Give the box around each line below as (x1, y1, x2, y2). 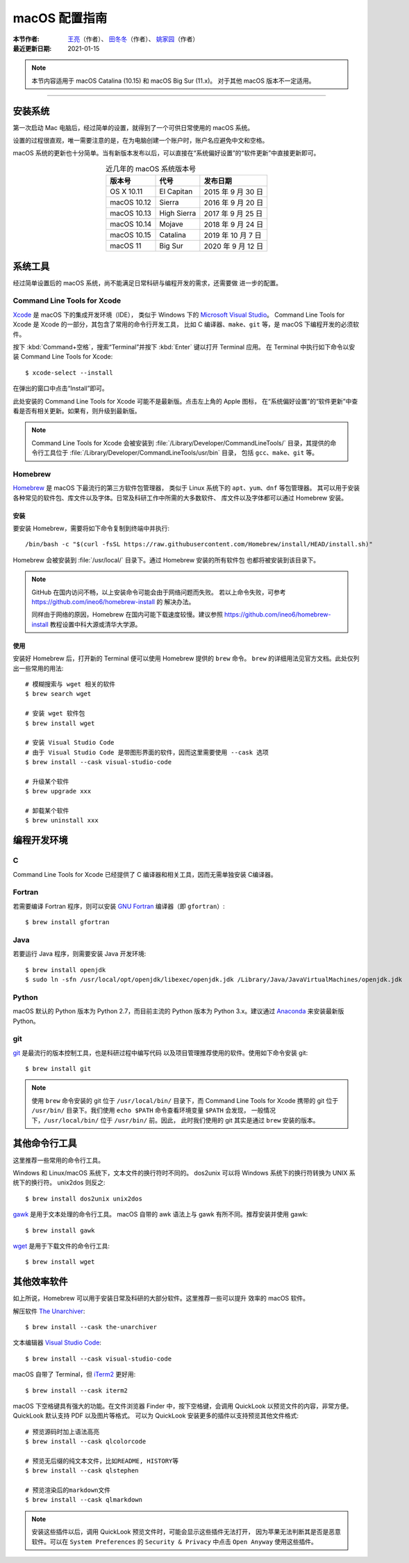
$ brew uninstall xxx (25, 816, 99, 825)
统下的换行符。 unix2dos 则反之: (12, 1178, 106, 1187)
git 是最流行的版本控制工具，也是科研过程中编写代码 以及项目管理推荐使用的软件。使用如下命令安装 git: (12, 1048, 308, 1057)
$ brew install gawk (25, 1226, 95, 1235)
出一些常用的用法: (12, 664, 64, 672)
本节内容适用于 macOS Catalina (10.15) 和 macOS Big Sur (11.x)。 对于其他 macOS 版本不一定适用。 (31, 77, 315, 85)
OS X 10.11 (110, 187, 143, 196)
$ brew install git (25, 1065, 92, 1073)
